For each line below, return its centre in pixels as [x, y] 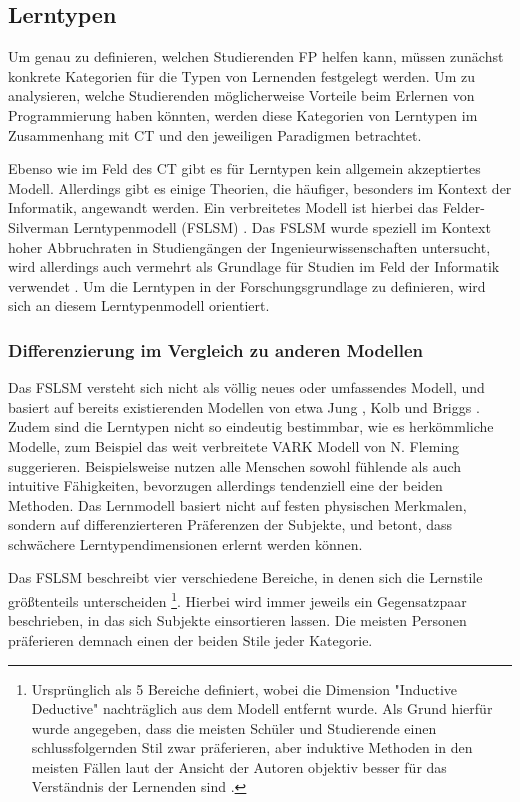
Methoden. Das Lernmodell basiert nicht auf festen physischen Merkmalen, [237, 504]
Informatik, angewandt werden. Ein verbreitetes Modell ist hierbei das [223, 207]
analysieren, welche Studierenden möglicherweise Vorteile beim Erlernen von [241, 95]
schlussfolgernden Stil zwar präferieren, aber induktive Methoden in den [252, 747]
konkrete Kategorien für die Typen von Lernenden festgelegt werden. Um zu [242, 75]
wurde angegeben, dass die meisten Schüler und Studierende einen [234, 727]
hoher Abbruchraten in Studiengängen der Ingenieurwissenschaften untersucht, [249, 246]
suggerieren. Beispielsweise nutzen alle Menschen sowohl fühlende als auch [235, 465]
